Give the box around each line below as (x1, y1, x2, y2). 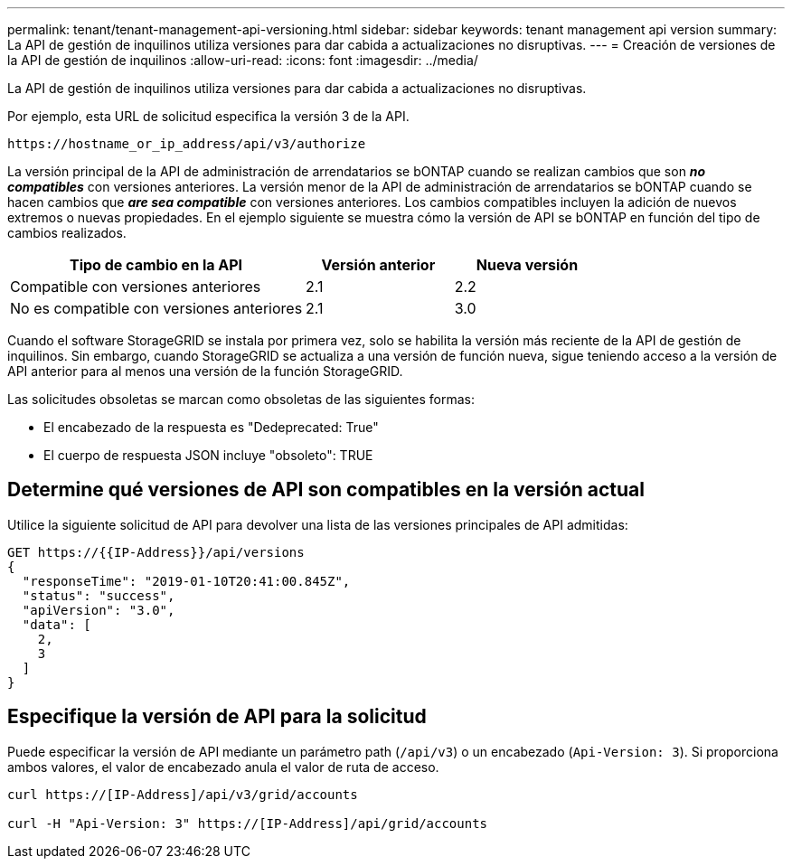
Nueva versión (476, 256, 579, 274)
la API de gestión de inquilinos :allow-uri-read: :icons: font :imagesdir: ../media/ (7, 52, 478, 68)
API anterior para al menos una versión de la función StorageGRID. (7, 363, 403, 379)
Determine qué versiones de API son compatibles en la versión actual (7, 478, 645, 502)
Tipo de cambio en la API (70, 256, 243, 274)
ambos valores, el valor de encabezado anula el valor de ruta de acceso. (7, 758, 439, 775)
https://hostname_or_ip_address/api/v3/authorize (7, 136, 366, 151)
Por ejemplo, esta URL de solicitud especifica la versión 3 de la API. (7, 108, 410, 124)
